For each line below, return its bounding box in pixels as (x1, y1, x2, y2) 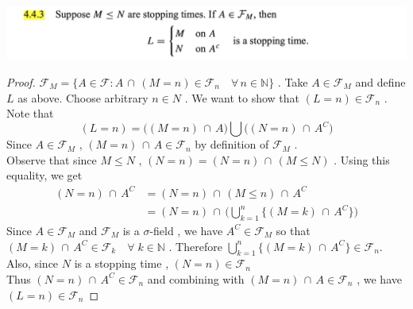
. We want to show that (184, 89, 300, 106)
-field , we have (149, 222, 223, 238)
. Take (277, 74, 308, 91)
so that (276, 222, 311, 238)
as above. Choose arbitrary (17, 89, 149, 106)
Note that (6, 105, 54, 122)
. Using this (334, 151, 390, 168)
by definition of (195, 136, 269, 153)
